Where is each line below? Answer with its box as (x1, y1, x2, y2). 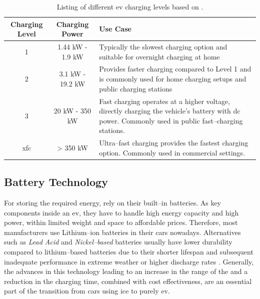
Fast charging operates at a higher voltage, (99, 95, 230, 106)
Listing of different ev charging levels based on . (56, 1, 203, 11)
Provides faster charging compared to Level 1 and (99, 63, 251, 74)
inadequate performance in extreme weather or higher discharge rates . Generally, (4, 256, 254, 266)
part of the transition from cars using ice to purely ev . (4, 285, 170, 296)
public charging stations (99, 83, 172, 93)
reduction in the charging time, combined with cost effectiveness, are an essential (4, 275, 252, 286)
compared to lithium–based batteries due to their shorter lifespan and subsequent (4, 246, 253, 256)
